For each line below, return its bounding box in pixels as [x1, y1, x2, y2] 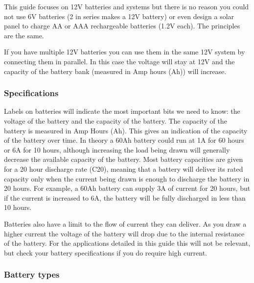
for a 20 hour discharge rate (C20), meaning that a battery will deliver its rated [4, 163, 243, 174]
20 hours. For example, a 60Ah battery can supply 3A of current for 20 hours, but [4, 183, 251, 193]
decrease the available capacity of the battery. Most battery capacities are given [4, 154, 243, 164]
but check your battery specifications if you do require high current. [4, 247, 207, 257]
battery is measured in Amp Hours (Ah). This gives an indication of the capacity [4, 125, 248, 135]
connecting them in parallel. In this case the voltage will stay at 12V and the [4, 56, 235, 66]
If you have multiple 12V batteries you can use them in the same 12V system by [4, 47, 245, 57]
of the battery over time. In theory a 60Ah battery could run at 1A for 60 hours [4, 135, 244, 145]
